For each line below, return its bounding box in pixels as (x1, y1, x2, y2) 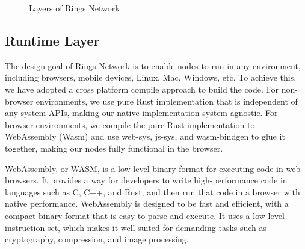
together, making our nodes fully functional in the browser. (5, 141, 223, 154)
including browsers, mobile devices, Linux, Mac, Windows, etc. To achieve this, (5, 71, 297, 84)
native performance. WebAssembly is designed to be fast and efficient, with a (5, 197, 289, 210)
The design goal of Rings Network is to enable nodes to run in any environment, (5, 59, 301, 72)
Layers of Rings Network (29, 2, 120, 14)
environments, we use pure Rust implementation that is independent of (35, 94, 298, 107)
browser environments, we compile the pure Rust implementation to (5, 118, 255, 131)
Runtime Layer (5, 31, 100, 49)
